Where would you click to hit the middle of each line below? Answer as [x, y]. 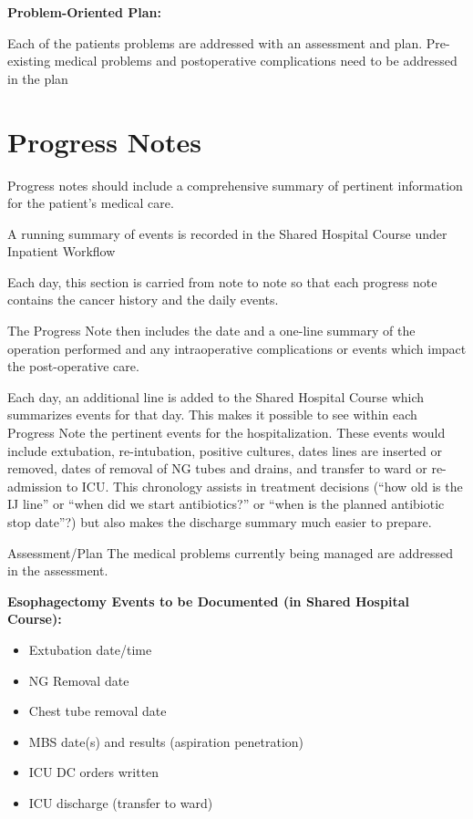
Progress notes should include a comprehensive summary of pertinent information [235, 185]
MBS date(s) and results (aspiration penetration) [166, 741]
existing [29, 61]
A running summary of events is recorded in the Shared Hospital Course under [227, 233]
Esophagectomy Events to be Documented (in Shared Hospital [208, 601]
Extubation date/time [90, 649]
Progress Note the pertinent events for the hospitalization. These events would [226, 433]
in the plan [38, 78]
